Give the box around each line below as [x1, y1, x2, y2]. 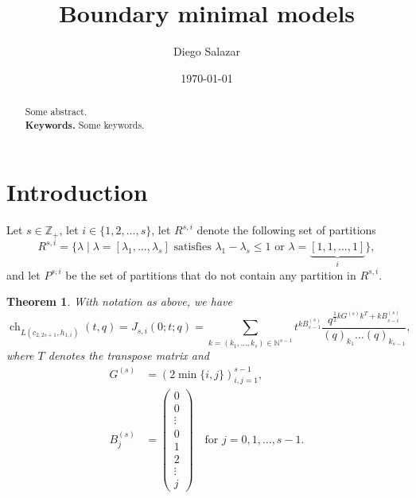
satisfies [173, 241, 212, 253]
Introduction [6, 176, 148, 208]
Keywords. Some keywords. [25, 118, 145, 132]
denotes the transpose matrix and [48, 347, 209, 364]
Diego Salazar [173, 43, 240, 60]
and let [6, 266, 41, 283]
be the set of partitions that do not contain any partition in [65, 266, 356, 283]
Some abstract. [25, 105, 87, 118]
